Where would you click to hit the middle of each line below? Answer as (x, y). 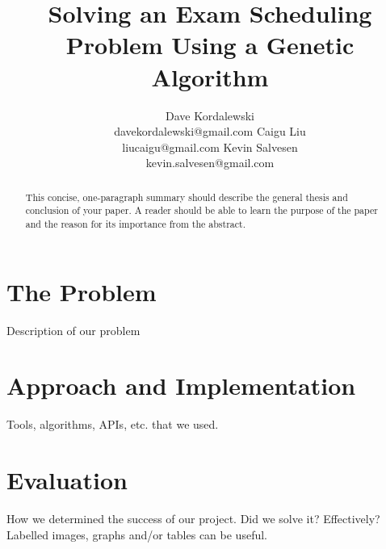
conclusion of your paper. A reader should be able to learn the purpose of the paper (201, 210)
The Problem (82, 291)
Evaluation (67, 480)
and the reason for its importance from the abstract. (135, 223)
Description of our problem (73, 330)
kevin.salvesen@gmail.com (210, 163)
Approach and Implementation (181, 386)
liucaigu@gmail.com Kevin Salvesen (210, 147)
